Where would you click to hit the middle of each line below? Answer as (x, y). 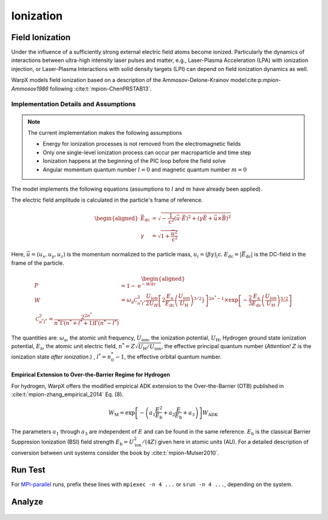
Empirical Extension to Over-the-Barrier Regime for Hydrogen (91, 375)
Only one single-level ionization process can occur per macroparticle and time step (147, 152)
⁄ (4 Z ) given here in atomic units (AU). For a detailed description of (226, 442)
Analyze (27, 502)
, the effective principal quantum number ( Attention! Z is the (236, 346)
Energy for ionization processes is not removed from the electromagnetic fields (142, 144)
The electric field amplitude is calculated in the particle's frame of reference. (107, 200)
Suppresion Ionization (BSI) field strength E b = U (73, 442)
